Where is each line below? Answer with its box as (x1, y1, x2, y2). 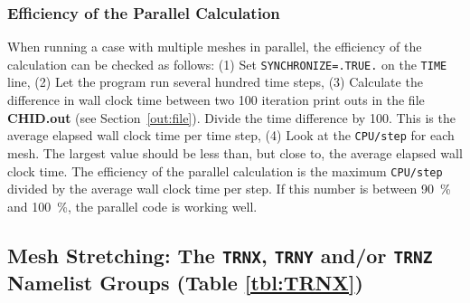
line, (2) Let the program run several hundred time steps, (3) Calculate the (7, 72, 423, 91)
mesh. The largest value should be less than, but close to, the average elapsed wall (7, 143, 463, 162)
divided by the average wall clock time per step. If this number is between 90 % (7, 179, 451, 198)
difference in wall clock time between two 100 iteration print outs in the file (7, 90, 425, 109)
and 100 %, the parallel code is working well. (7, 196, 258, 215)
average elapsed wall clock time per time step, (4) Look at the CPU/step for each (7, 126, 455, 145)
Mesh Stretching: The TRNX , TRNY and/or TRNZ (7, 241, 433, 269)
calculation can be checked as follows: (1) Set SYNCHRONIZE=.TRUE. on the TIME (7, 54, 447, 73)
